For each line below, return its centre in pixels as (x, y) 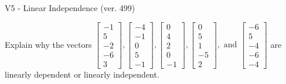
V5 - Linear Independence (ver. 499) (70, 8)
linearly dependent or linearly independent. (82, 74)
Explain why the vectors (48, 44)
